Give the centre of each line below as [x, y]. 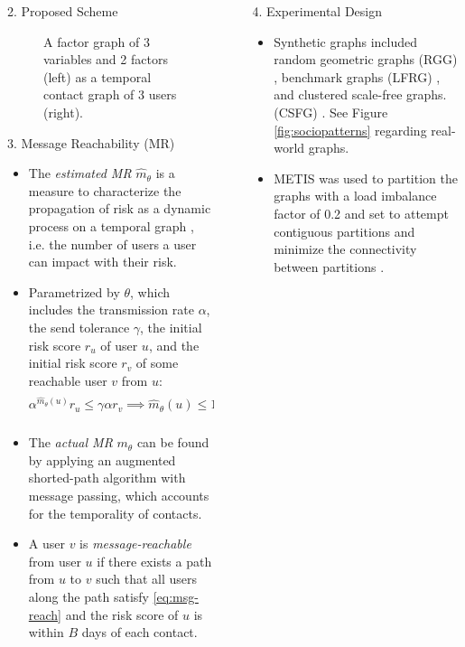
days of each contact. [139, 632]
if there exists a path [154, 561]
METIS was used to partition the [366, 178]
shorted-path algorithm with [107, 478]
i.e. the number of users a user [112, 244]
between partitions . [329, 266]
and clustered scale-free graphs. [360, 94]
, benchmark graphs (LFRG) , [357, 76]
